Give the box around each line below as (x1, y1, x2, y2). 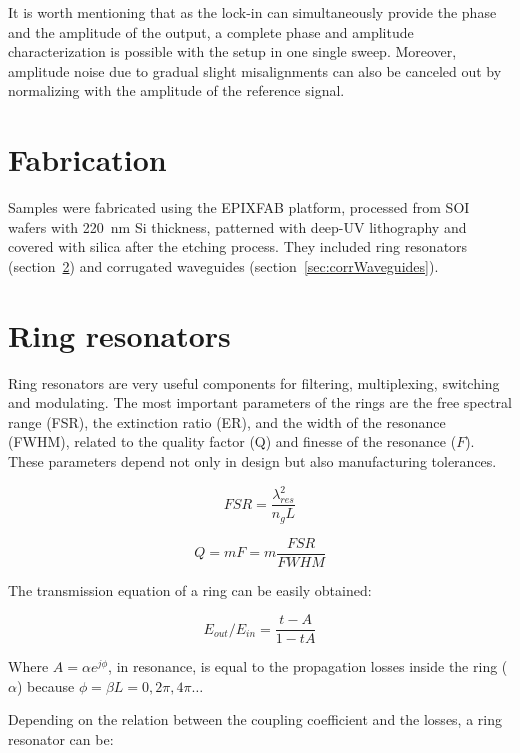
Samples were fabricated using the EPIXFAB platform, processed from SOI (8, 197, 470, 218)
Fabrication (8, 139, 167, 180)
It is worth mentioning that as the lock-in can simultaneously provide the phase (8, 2, 497, 22)
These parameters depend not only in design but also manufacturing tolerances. (8, 450, 497, 471)
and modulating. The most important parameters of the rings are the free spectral (8, 392, 512, 413)
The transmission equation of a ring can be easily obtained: (8, 579, 372, 600)
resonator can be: (8, 729, 114, 750)
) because (16, 675, 75, 696)
